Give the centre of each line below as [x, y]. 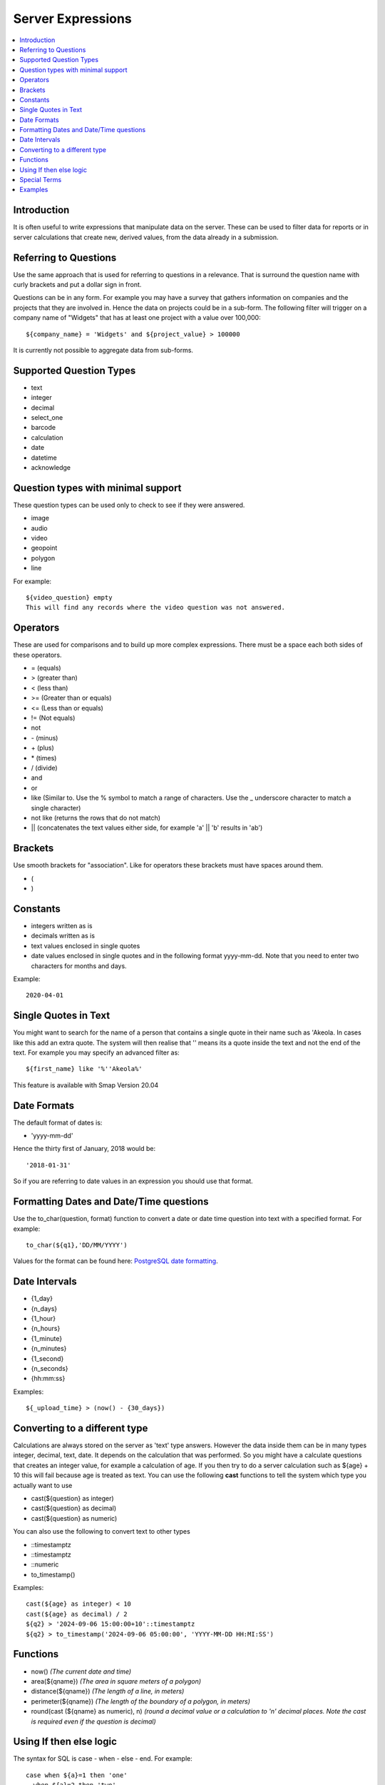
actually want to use [43, 1485]
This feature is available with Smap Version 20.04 [86, 1085]
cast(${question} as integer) [72, 1498]
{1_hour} [43, 1318]
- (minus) [45, 738]
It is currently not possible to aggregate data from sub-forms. [103, 350]
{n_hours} [46, 1329]
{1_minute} [47, 1338]
